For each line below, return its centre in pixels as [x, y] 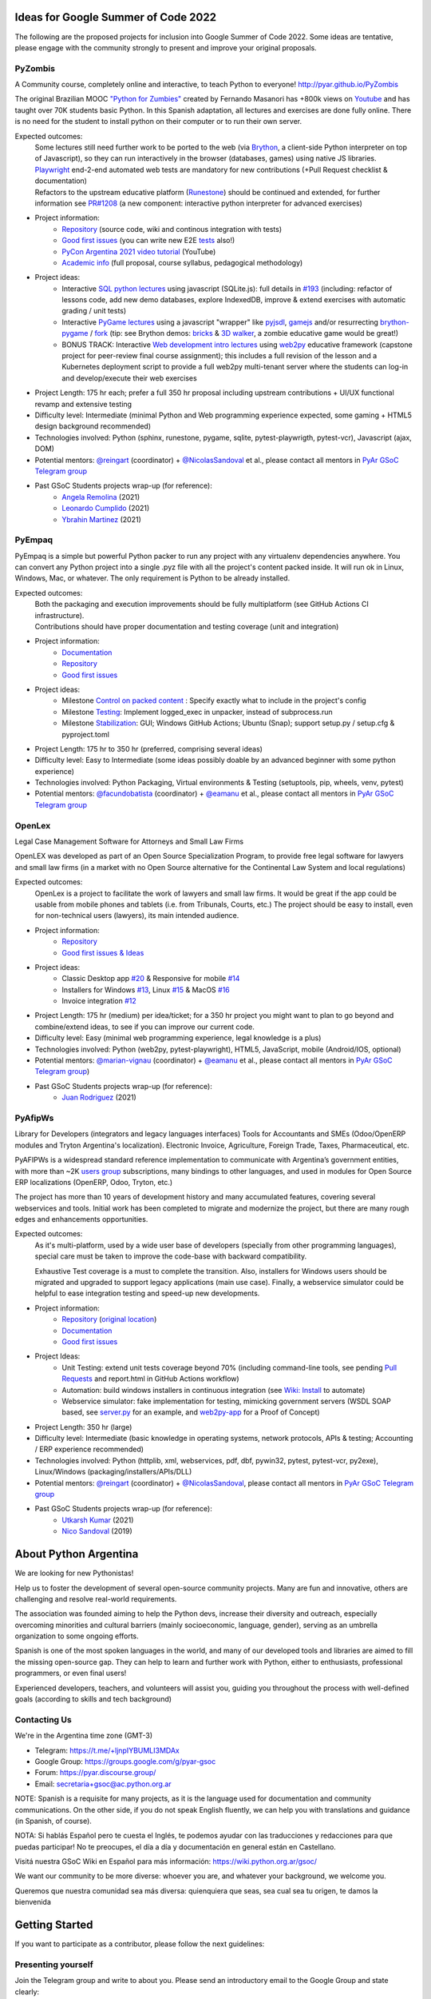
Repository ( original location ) [109, 1319]
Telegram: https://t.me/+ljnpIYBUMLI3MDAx [107, 1750]
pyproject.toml [85, 734]
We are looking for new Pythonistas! [74, 1573]
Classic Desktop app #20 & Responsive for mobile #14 [151, 979]
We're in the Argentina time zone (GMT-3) [84, 1736]
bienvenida [33, 1902]
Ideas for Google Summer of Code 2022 [116, 17]
